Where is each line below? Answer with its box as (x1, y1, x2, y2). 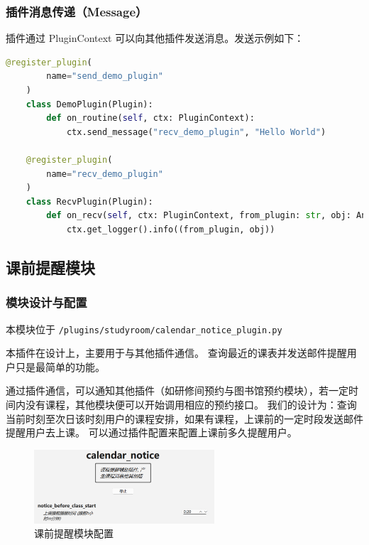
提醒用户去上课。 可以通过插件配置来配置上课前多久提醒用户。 (6, 425, 297, 440)
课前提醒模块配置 (34, 526, 114, 541)
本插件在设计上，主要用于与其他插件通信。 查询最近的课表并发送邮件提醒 (6, 345, 347, 360)
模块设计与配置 (6, 293, 87, 311)
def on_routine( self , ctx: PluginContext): (46, 113, 255, 124)
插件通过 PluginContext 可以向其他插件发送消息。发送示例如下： (6, 31, 304, 45)
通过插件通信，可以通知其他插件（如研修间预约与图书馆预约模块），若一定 (6, 383, 348, 398)
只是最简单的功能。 (15, 359, 105, 374)
